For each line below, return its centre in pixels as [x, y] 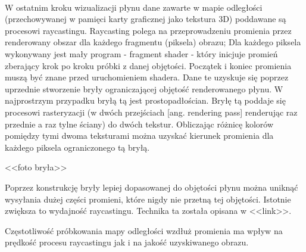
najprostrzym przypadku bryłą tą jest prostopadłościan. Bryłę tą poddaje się [145, 100]
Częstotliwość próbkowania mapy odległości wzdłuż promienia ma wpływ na [144, 230]
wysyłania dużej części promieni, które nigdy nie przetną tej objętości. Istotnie [148, 199]
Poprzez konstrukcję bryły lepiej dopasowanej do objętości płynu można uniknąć [152, 187]
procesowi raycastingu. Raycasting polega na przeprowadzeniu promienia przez [148, 30]
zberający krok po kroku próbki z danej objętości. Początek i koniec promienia [148, 65]
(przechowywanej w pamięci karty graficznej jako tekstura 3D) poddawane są [146, 19]
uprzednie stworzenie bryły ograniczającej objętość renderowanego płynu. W [144, 88]
